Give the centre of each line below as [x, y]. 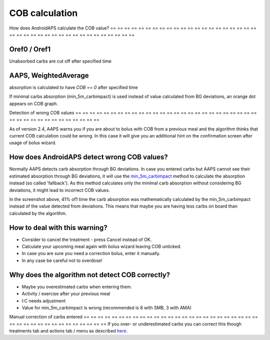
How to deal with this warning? [58, 227]
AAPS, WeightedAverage [49, 75]
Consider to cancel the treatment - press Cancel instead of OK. [87, 239]
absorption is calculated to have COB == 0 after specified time [73, 87]
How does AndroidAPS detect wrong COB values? [89, 157]
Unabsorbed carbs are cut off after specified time [60, 61]
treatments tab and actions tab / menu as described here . [68, 331]
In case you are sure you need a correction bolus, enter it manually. [91, 253]
